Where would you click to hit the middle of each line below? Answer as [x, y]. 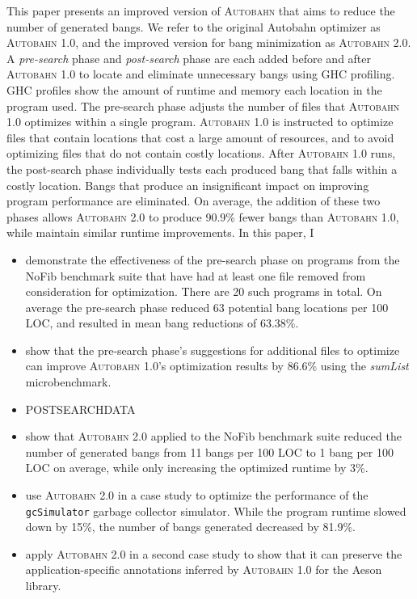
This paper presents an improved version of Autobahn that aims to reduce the [201, 11]
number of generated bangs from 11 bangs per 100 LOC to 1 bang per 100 [209, 451]
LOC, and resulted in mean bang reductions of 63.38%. [162, 323]
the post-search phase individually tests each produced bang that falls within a [202, 169]
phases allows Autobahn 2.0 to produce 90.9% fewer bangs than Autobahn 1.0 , [203, 216]
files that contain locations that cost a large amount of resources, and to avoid [200, 137]
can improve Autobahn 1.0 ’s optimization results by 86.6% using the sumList [217, 366]
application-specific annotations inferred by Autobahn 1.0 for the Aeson [204, 569]
